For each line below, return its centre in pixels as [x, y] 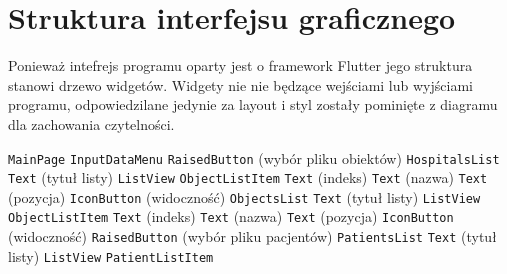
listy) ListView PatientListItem [111, 255]
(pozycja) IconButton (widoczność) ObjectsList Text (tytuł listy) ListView [244, 196]
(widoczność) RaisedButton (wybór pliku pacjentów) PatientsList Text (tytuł [252, 236]
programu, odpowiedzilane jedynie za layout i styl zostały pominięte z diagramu [253, 104]
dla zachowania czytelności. [91, 123]
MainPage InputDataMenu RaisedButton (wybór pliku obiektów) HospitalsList [254, 157]
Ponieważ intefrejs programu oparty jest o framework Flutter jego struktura [240, 65]
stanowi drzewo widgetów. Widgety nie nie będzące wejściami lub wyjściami [240, 84]
